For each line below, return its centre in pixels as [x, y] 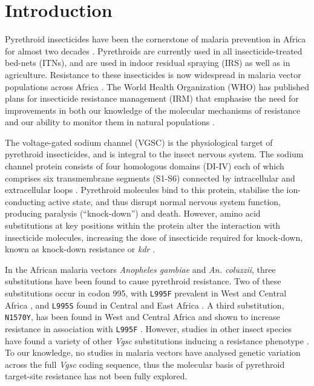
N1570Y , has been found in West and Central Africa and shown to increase [142, 317]
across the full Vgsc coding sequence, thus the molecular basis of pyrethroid [145, 364]
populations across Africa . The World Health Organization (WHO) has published [157, 86]
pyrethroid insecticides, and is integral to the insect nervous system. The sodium [154, 154]
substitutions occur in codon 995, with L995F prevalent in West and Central [146, 293]
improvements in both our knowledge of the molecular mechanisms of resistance [153, 110]
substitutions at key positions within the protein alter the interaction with [143, 225]
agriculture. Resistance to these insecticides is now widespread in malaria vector [153, 74]
